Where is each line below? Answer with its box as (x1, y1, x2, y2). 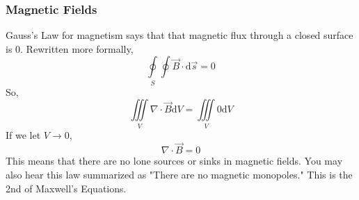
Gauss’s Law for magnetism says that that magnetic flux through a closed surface (6, 28, 353, 42)
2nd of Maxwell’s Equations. (6, 181, 127, 195)
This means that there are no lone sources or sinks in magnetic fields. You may (6, 153, 343, 168)
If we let (6, 127, 41, 142)
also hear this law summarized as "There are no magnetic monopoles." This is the (6, 167, 353, 182)
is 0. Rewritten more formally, (6, 41, 134, 56)
